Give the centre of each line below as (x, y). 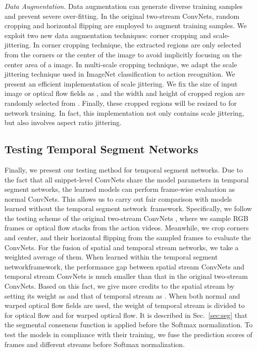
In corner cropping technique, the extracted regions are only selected (137, 45)
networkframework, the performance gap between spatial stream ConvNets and (125, 266)
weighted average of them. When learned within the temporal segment (111, 257)
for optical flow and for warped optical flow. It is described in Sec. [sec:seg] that (126, 315)
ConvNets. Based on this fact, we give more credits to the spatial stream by (120, 286)
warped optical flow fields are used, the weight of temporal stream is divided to (125, 305)
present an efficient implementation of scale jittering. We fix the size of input (121, 83)
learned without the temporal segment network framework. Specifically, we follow (128, 208)
